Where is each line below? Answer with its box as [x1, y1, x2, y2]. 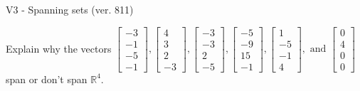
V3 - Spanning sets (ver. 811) [6, 2, 134, 16]
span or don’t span [6, 71, 88, 86]
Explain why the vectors [6, 41, 112, 55]
